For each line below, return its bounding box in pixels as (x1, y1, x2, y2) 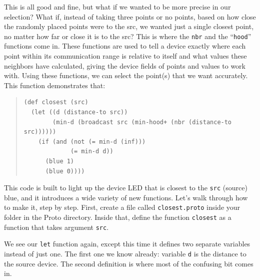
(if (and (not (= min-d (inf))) (38, 138, 146, 145)
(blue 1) (45, 157, 74, 165)
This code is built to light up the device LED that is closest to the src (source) (4, 182, 247, 193)
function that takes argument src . (4, 221, 109, 232)
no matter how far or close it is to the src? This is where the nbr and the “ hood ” (4, 31, 251, 41)
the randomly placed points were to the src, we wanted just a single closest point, (4, 21, 254, 32)
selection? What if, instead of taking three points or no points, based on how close (4, 11, 256, 22)
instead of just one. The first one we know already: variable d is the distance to (4, 248, 246, 259)
